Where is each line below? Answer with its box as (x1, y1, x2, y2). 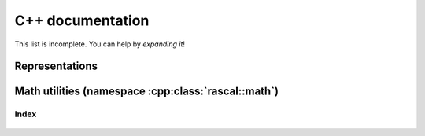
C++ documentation (14, 12, 150, 29)
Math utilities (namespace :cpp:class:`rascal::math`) (14, 85, 279, 98)
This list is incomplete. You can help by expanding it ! (14, 39, 185, 49)
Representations (14, 60, 98, 73)
